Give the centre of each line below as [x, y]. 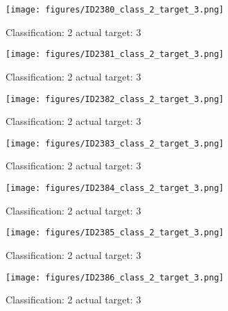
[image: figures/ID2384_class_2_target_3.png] [115, 188]
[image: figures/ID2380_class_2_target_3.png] [115, 10]
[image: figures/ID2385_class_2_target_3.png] [115, 233]
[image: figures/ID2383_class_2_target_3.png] [115, 143]
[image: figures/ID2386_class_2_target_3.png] [115, 277]
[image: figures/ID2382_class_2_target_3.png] [115, 99]
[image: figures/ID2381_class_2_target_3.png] [115, 54]
